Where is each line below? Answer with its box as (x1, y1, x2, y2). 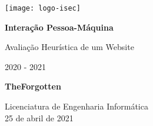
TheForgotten (5, 80, 61, 92)
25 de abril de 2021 (5, 111, 74, 124)
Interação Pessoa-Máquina (5, 21, 114, 33)
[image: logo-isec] (5, 4, 81, 12)
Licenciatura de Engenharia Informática (5, 100, 148, 112)
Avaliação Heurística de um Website (5, 41, 134, 53)
